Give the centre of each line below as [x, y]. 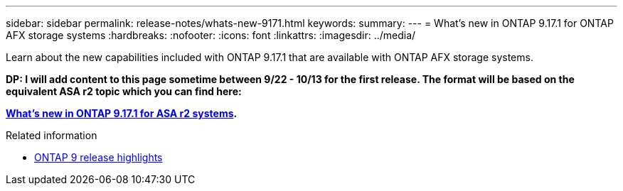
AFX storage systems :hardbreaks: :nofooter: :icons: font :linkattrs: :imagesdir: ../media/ [211, 35]
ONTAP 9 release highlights [98, 157]
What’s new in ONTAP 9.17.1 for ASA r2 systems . [122, 113]
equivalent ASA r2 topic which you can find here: [124, 91]
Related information [52, 135]
